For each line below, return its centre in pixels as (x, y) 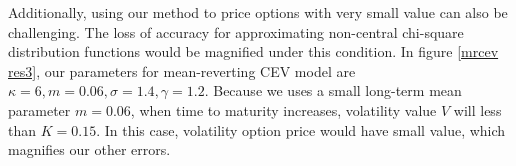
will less (477, 109)
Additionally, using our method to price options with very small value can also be (258, 12)
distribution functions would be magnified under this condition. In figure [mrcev (253, 51)
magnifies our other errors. (89, 149)
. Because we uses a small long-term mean (333, 90)
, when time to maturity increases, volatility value (283, 109)
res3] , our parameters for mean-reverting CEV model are (182, 70)
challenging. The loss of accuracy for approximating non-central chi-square (236, 31)
